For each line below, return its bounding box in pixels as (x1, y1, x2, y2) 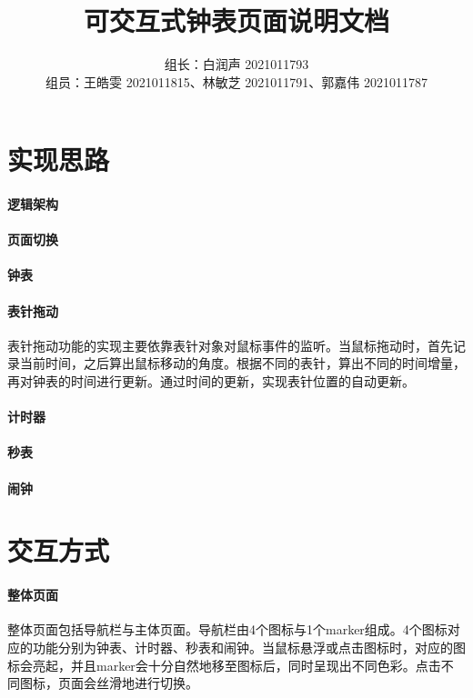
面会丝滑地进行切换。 (70, 673, 198, 693)
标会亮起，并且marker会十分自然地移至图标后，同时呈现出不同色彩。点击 (7, 655, 441, 674)
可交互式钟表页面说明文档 (83, 2, 389, 39)
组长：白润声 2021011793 (164, 55, 309, 74)
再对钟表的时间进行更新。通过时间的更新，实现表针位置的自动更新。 (7, 372, 415, 391)
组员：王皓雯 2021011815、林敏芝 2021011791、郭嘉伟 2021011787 (45, 72, 428, 91)
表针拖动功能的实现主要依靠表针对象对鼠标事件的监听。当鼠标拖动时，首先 (7, 335, 453, 354)
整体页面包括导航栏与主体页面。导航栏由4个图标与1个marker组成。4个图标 (7, 620, 448, 639)
